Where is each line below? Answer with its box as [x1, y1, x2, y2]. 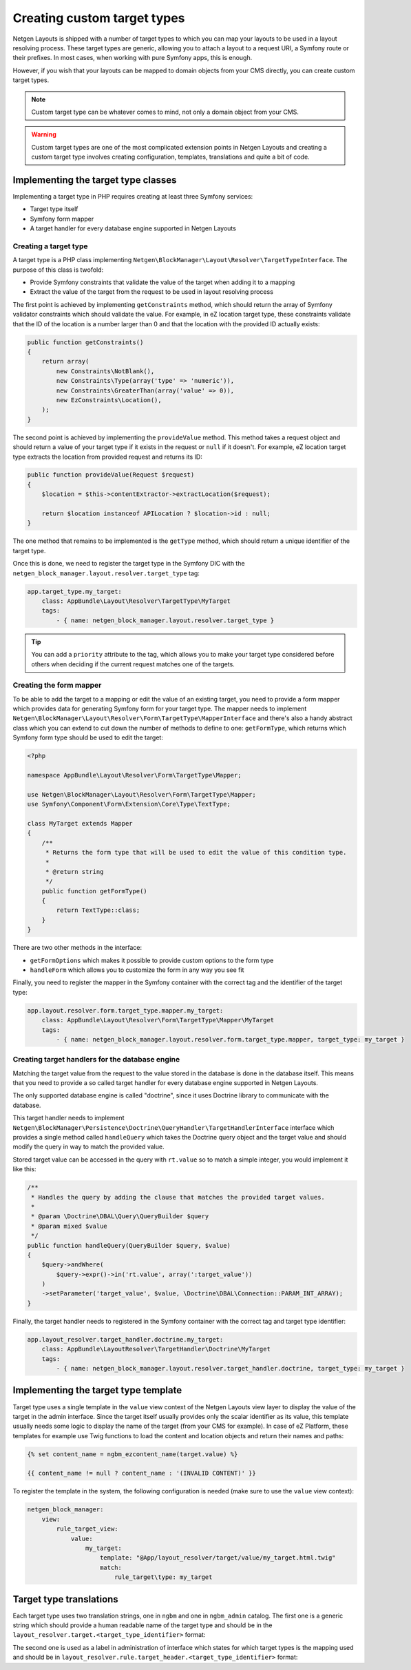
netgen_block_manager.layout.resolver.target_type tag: [12, 569, 200, 577]
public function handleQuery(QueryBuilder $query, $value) [27, 1242, 231, 1249]
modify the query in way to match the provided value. [12, 1142, 165, 1151]
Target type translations [12, 1593, 118, 1605]
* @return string [45, 868, 104, 875]
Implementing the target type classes [12, 174, 177, 186]
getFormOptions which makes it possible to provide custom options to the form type [30, 956, 274, 964]
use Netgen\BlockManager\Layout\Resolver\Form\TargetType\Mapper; [27, 791, 256, 798]
